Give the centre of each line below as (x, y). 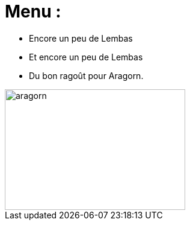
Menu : (33, 11)
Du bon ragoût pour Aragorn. (86, 75)
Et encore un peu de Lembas (86, 57)
